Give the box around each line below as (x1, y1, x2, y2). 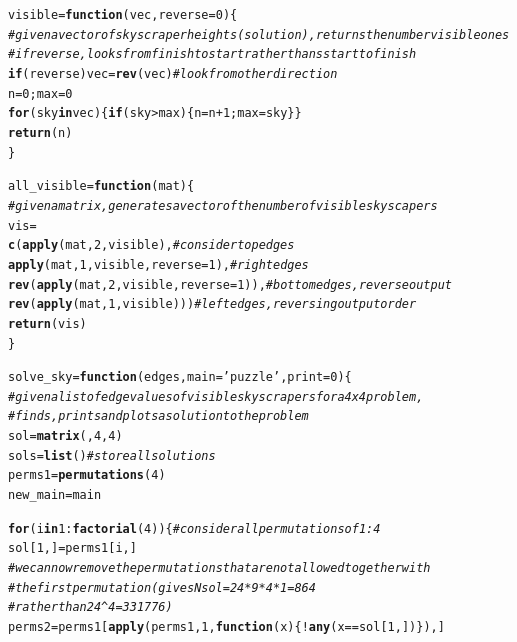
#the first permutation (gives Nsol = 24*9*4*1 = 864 (8, 580, 316, 595)
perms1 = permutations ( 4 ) (8, 468, 166, 483)
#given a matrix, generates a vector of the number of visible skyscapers (8, 198, 438, 213)
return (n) (8, 125, 73, 140)
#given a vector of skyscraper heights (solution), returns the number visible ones (8, 27, 510, 42)
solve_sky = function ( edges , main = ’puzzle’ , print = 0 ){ (8, 370, 352, 385)
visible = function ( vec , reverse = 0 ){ (8, 8, 238, 22)
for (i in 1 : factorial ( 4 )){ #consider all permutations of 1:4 (8, 521, 381, 536)
